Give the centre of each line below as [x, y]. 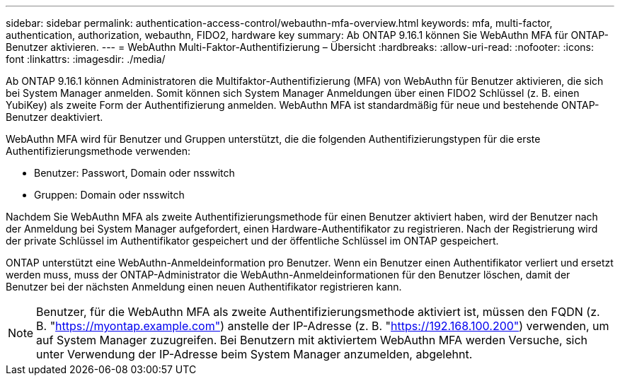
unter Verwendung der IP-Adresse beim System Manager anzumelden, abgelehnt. [254, 354]
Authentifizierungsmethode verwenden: [98, 151]
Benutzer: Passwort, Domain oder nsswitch [134, 173]
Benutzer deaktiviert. [54, 117]
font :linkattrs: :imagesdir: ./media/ [86, 59]
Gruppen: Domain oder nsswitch [109, 195]
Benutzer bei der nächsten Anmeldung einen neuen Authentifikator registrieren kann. [204, 287]
